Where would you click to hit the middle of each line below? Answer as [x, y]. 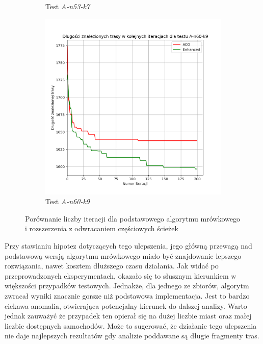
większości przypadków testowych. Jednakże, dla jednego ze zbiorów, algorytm [127, 286]
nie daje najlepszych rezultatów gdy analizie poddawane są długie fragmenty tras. [132, 336]
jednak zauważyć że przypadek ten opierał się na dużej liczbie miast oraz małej [128, 316]
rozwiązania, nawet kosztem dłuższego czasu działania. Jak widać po [112, 266]
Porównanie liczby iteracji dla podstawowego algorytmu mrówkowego [133, 218]
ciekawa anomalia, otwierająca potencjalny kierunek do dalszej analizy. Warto [126, 305]
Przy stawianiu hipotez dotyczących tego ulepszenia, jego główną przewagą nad [128, 245]
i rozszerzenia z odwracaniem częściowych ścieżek [102, 228]
